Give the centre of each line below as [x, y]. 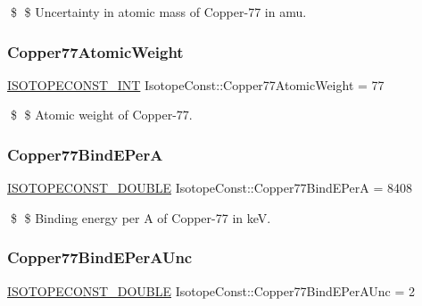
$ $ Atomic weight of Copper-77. [101, 115]
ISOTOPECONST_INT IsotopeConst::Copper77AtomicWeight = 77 [196, 84]
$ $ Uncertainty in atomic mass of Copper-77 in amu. [158, 12]
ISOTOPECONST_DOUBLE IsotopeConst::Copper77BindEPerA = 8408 [210, 188]
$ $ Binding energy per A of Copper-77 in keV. [141, 217]
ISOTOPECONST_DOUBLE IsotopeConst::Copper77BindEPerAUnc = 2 [211, 290]
